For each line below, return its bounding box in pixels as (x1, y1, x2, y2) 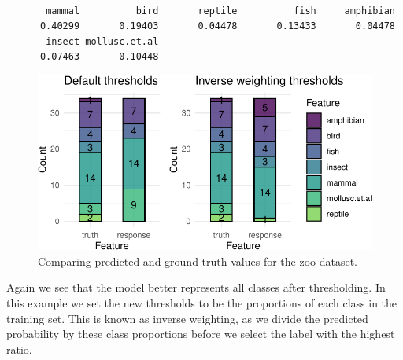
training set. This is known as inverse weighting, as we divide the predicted (6, 310, 368, 326)
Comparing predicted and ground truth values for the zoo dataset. (38, 252, 357, 269)
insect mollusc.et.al (46, 35, 159, 47)
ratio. (6, 340, 32, 357)
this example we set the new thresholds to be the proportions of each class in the (6, 294, 397, 310)
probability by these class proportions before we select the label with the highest (6, 325, 395, 342)
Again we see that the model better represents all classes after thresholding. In (6, 279, 386, 296)
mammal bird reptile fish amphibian (46, 5, 395, 17)
